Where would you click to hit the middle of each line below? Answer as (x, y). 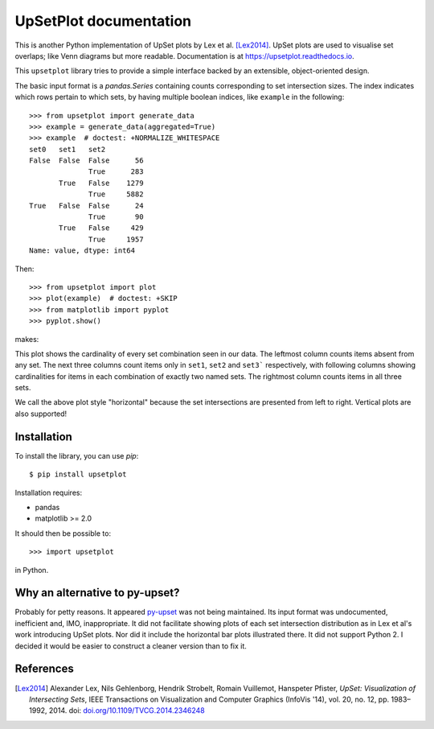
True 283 (116, 172)
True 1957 (116, 239)
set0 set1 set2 (68, 149)
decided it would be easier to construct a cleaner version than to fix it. (131, 646)
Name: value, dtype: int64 (82, 251)
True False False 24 (86, 206)
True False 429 (101, 228)
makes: (27, 339)
